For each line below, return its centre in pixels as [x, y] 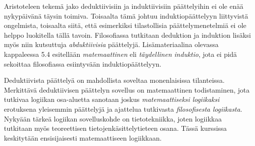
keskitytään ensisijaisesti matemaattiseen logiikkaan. [83, 137]
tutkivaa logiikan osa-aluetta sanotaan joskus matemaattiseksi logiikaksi [112, 99]
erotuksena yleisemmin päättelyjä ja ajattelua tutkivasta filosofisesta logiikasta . [123, 109]
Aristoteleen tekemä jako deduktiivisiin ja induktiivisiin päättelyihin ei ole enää [124, 6]
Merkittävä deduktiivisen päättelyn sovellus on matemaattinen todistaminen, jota [127, 89]
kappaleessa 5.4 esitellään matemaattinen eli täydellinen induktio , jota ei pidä [121, 54]
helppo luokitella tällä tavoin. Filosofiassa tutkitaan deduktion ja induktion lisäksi [127, 35]
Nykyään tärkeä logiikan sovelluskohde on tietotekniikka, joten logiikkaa [113, 118]
